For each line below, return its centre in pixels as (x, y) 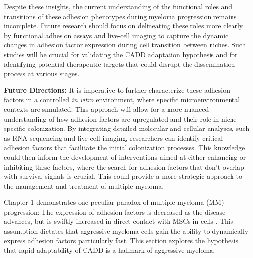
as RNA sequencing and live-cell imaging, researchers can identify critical (114, 138)
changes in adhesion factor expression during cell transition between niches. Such (125, 45)
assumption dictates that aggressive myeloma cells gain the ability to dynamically (126, 231)
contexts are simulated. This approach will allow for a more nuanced (106, 109)
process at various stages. (42, 74)
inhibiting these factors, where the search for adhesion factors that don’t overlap (124, 166)
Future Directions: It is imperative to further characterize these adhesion (117, 90)
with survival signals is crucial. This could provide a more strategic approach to (123, 176)
